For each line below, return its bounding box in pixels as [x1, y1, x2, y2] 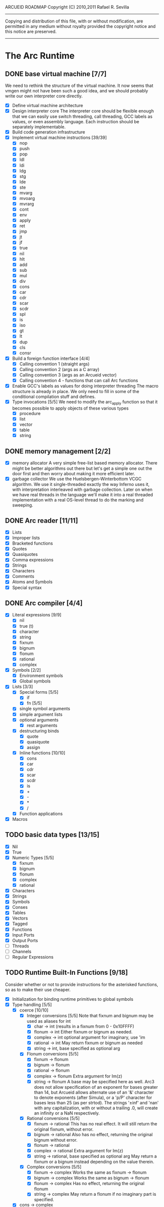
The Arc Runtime [5, 50, 75, 62]
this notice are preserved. [5, 29, 57, 34]
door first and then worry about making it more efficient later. [12, 471, 135, 477]
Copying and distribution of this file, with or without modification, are [5, 18, 143, 24]
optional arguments [19, 717, 59, 723]
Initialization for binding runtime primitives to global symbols [12, 996, 133, 1002]
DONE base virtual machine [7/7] [5, 69, 107, 78]
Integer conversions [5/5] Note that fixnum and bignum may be [26, 1012, 154, 1018]
